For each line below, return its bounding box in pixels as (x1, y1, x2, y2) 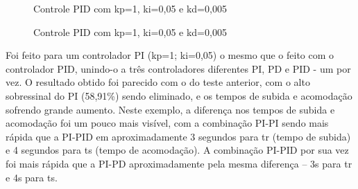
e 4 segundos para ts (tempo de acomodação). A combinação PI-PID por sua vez (6, 143, 349, 157)
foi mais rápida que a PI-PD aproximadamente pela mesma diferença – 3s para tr (6, 156, 352, 170)
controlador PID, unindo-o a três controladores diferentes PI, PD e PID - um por (6, 61, 351, 75)
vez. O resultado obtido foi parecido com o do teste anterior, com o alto (6, 75, 310, 89)
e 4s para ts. (6, 170, 58, 184)
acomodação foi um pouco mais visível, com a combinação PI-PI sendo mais (6, 116, 329, 130)
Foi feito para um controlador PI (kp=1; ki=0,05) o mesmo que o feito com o (6, 48, 334, 62)
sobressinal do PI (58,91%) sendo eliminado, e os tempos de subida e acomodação (6, 88, 352, 102)
